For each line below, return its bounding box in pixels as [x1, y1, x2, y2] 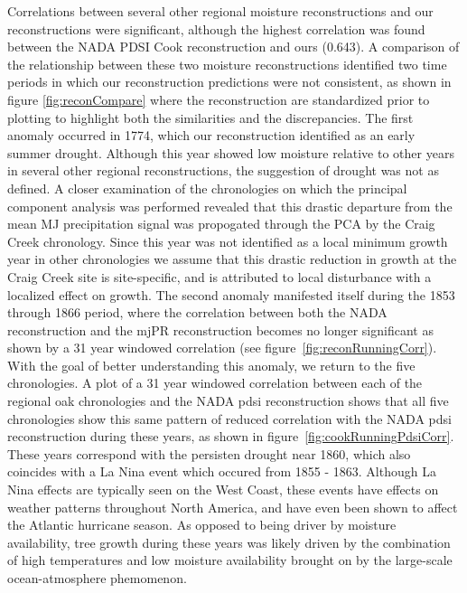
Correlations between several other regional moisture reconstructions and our [7, 2, 434, 20]
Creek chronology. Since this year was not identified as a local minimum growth [7, 231, 448, 250]
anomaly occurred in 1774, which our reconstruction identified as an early [7, 126, 416, 145]
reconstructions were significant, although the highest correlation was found [7, 19, 425, 38]
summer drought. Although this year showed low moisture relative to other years [7, 143, 454, 162]
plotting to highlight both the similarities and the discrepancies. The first [7, 108, 414, 127]
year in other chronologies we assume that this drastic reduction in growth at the [7, 249, 457, 268]
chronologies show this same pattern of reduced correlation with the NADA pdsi [7, 409, 452, 428]
